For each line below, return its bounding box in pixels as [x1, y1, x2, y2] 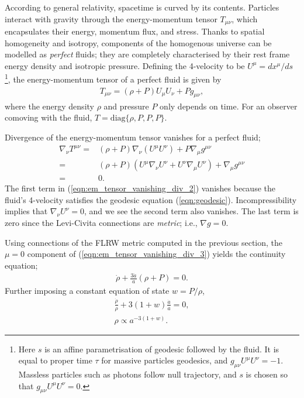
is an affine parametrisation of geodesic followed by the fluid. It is [44, 342, 279, 355]
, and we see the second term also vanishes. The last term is [84, 205, 299, 217]
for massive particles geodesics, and [101, 354, 228, 366]
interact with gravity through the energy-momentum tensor [5, 12, 217, 25]
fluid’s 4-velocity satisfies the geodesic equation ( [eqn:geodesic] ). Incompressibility [5, 193, 297, 205]
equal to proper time [18, 354, 92, 366]
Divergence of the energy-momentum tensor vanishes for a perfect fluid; [5, 131, 261, 143]
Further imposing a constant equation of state [5, 284, 170, 297]
